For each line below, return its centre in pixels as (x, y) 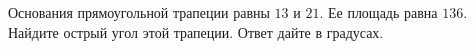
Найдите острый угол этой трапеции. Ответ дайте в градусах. (196, 31)
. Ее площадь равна (378, 12)
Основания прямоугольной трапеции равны (139, 12)
